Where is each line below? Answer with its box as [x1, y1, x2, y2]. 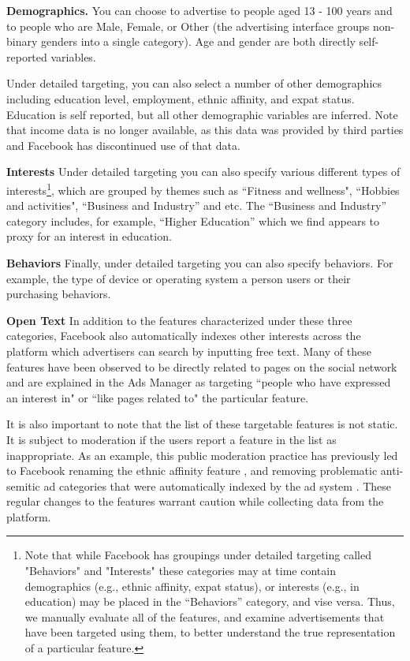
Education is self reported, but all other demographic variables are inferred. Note [6, 106, 398, 122]
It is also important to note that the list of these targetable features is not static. [6, 416, 398, 432]
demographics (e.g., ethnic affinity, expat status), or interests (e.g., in [24, 577, 360, 594]
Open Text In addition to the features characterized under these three [6, 312, 352, 328]
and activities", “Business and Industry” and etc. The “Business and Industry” [6, 197, 387, 214]
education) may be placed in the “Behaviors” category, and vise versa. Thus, [24, 593, 395, 610]
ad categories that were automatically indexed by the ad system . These [43, 477, 392, 494]
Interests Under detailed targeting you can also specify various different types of [6, 163, 401, 180]
